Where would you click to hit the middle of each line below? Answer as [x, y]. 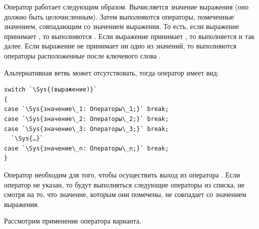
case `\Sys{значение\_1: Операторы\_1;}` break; [86, 109]
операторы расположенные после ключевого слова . [82, 55]
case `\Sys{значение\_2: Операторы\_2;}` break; [86, 119]
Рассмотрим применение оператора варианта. [73, 221]
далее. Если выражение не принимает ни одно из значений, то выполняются [120, 46]
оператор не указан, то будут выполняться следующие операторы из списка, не [124, 184]
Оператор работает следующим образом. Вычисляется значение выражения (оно [126, 6]
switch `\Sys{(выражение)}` [51, 90]
